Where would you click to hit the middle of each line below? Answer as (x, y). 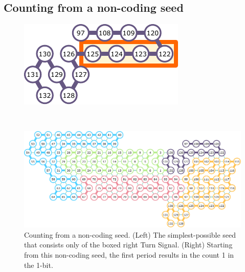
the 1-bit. (39, 265)
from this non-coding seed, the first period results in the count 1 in (129, 254)
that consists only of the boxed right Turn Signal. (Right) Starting (128, 245)
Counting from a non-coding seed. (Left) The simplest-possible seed (130, 234)
